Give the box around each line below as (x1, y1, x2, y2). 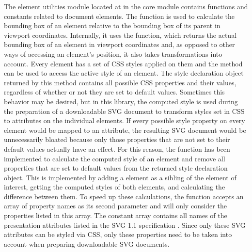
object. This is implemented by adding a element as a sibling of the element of (4, 172, 236, 182)
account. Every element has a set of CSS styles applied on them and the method (4, 58, 243, 68)
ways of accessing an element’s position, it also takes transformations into (4, 48, 222, 59)
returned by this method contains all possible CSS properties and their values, (4, 77, 236, 87)
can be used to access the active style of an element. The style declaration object (4, 68, 244, 78)
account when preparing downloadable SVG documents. (4, 238, 170, 249)
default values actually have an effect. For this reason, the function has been (4, 143, 230, 154)
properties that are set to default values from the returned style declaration (4, 163, 228, 173)
